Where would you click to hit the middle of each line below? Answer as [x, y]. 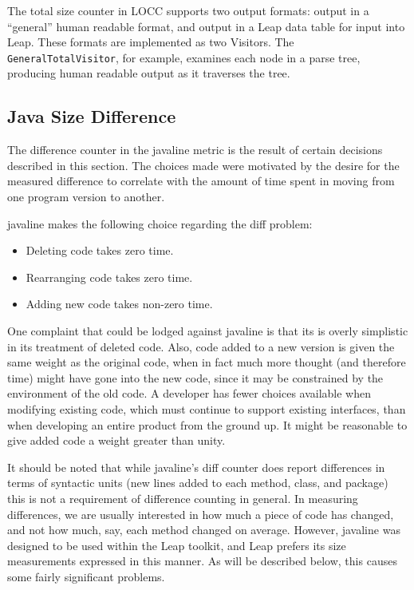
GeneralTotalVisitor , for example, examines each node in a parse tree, [184, 57]
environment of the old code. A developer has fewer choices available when [189, 393]
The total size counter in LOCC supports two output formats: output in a [188, 10]
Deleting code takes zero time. [100, 250]
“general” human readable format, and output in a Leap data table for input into [206, 26]
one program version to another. [86, 197]
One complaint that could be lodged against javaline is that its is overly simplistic [208, 330]
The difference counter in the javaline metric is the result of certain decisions [195, 150]
